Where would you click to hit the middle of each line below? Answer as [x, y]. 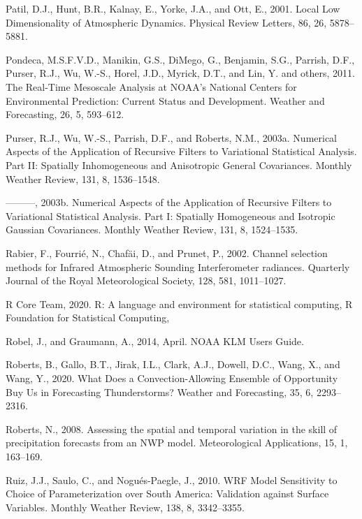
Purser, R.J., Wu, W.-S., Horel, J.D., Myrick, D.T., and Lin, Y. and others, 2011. [180, 73]
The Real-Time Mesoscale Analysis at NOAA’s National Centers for [151, 86]
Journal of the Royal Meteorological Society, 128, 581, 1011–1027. [146, 280]
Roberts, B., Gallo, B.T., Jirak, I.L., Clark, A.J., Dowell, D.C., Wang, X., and [173, 364]
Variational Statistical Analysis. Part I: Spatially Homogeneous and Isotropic [171, 215]
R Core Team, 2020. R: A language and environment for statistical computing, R [179, 304]
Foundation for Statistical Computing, [88, 317]
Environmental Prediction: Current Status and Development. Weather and [165, 100]
